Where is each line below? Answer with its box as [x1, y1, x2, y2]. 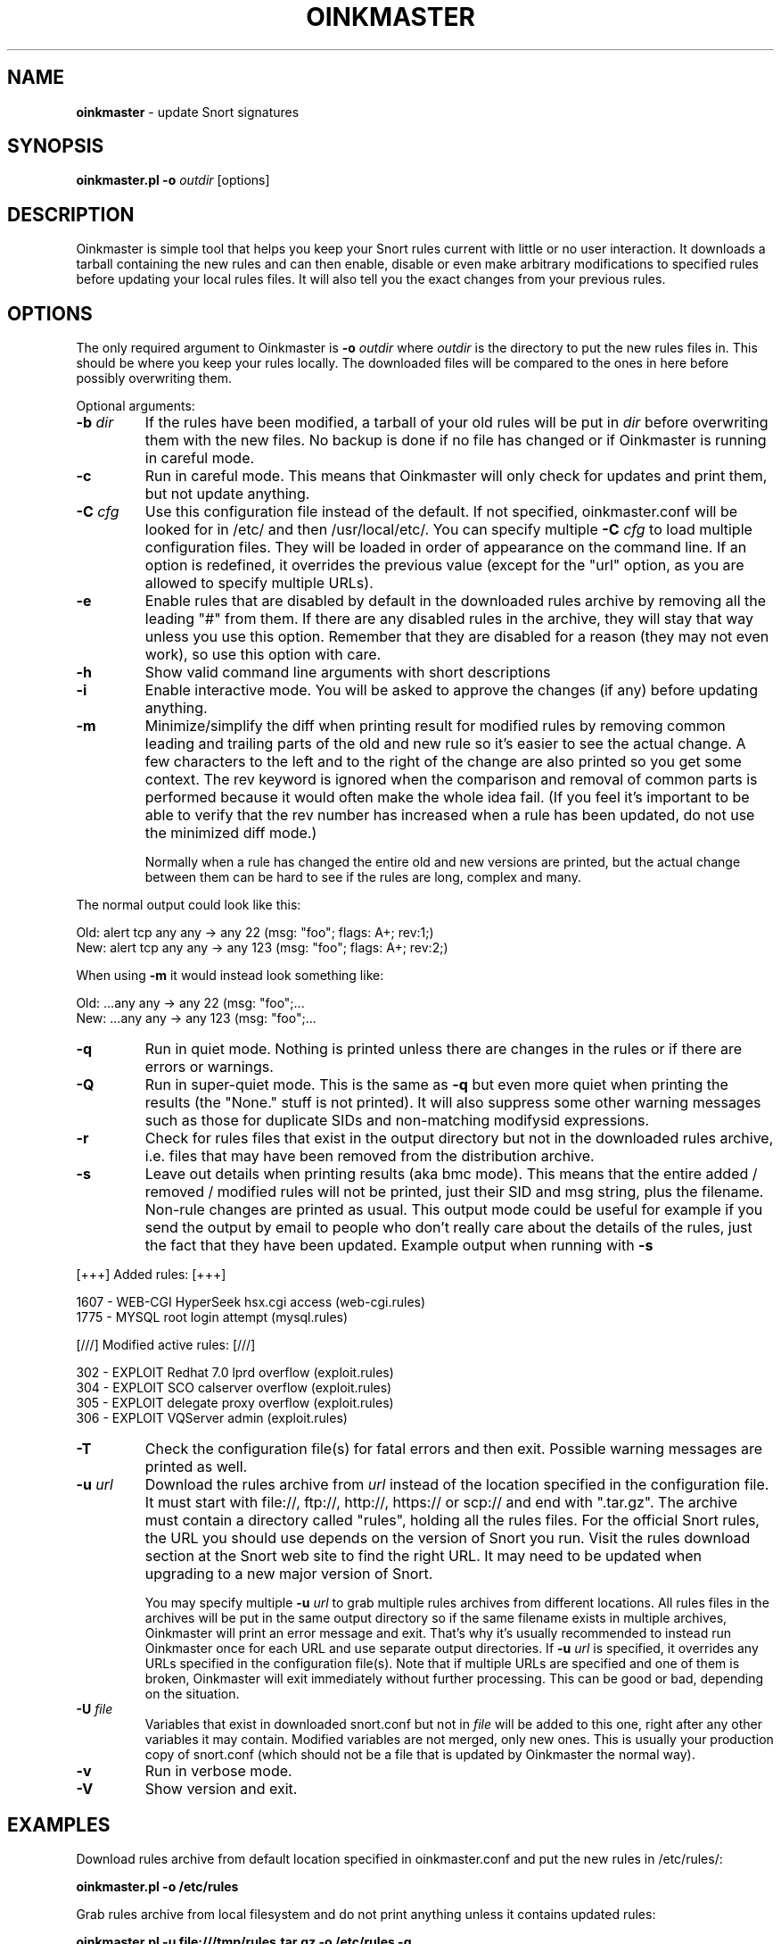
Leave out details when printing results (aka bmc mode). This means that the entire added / [144, 1165, 758, 1184]
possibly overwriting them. [76, 370, 232, 386]
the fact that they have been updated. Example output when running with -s [144, 1236, 654, 1255]
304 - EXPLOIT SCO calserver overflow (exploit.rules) [76, 1380, 392, 1396]
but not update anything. [144, 485, 310, 503]
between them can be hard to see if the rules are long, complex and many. [144, 869, 581, 885]
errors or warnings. [144, 1058, 274, 1076]
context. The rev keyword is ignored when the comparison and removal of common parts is [144, 770, 758, 789]
